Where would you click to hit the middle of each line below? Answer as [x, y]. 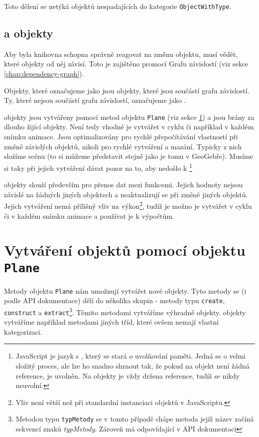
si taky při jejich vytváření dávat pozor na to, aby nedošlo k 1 [98, 167]
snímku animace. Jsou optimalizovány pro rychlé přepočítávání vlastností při [121, 137]
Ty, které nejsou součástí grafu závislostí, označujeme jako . [95, 100]
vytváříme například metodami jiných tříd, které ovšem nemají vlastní [111, 322]
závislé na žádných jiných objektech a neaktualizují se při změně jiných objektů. [126, 194]
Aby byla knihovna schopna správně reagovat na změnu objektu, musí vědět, [121, 54]
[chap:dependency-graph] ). [44, 74]
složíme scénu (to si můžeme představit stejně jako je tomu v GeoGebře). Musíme [129, 156]
